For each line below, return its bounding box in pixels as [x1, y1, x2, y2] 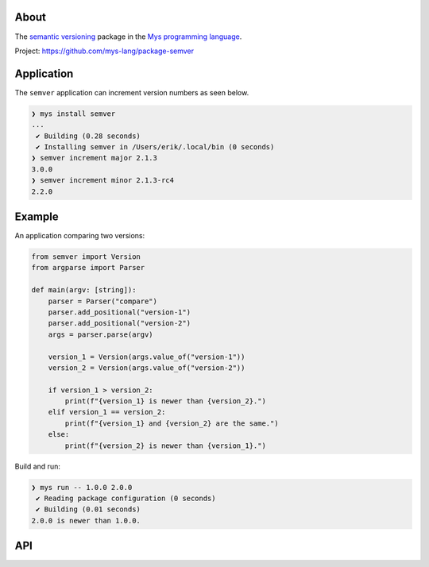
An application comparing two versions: [14, 231, 145, 241]
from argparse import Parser [31, 263, 145, 272]
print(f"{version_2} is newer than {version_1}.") [64, 441, 266, 450]
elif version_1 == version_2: [48, 407, 166, 417]
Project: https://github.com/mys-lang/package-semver [14, 46, 195, 56]
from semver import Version [31, 253, 141, 261]
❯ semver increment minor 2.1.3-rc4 [31, 175, 175, 185]
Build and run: [14, 461, 61, 471]
